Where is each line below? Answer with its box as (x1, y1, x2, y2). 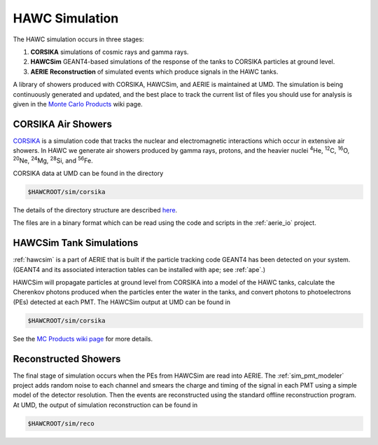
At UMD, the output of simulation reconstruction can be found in (13, 400, 198, 409)
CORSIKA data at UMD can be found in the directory (13, 169, 164, 177)
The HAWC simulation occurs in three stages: (13, 35, 144, 43)
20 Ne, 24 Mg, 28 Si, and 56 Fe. (13, 155, 94, 165)
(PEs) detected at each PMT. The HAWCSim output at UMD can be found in (13, 298, 231, 306)
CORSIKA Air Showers (13, 118, 112, 130)
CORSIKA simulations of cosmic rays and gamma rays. (30, 48, 189, 56)
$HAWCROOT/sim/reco (27, 419, 94, 427)
